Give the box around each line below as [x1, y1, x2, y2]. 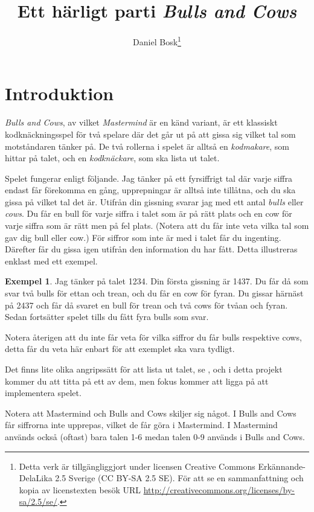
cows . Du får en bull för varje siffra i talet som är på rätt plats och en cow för [5, 207, 292, 220]
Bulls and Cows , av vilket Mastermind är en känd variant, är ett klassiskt [5, 116, 278, 129]
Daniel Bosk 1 [133, 34, 181, 48]
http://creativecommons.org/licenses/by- [143, 483, 295, 496]
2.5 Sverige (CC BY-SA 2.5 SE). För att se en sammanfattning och [55, 472, 304, 484]
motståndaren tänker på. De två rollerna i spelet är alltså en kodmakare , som [5, 139, 289, 152]
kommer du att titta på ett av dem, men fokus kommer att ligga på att [5, 374, 269, 387]
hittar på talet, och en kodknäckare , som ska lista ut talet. [5, 152, 220, 164]
